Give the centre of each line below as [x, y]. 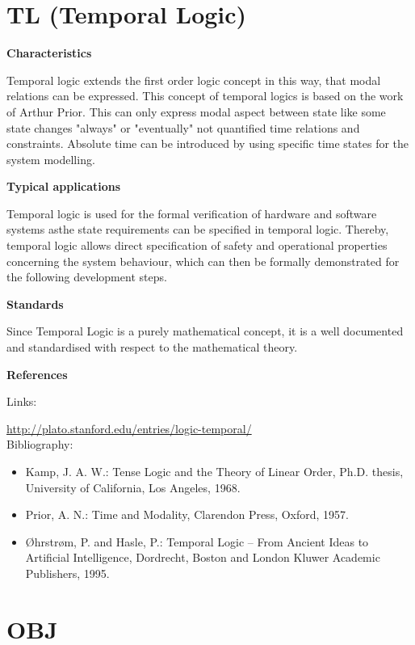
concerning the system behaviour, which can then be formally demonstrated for [203, 261]
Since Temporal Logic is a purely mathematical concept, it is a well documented [205, 331]
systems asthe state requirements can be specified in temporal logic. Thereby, [198, 229]
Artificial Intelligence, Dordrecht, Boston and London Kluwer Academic [203, 557]
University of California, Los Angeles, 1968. [133, 487]
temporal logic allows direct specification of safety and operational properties [197, 245]
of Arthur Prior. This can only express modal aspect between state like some [196, 111]
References [37, 374]
